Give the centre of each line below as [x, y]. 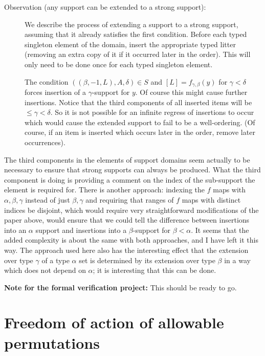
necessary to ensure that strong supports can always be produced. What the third [132, 170]
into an [15, 230]
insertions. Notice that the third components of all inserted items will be [138, 102]
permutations [52, 342]
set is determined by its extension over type [147, 260]
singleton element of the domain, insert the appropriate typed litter [130, 44]
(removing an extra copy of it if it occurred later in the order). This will [138, 54]
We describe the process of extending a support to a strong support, [131, 24]
